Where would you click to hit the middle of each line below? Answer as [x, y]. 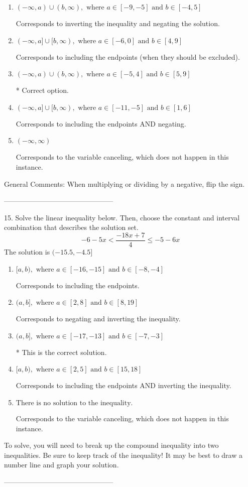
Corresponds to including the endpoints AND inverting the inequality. [123, 385]
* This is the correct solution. [61, 352]
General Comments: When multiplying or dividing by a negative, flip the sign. [125, 184]
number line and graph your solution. [61, 465]
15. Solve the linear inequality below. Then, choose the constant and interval [122, 217]
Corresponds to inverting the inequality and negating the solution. [118, 23]
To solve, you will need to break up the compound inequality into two [111, 445]
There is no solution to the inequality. [74, 403]
